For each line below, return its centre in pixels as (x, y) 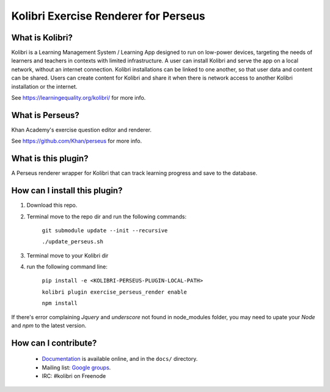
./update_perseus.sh (73, 242)
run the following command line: (67, 267)
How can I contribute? (54, 343)
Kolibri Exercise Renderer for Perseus (108, 16)
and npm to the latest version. (49, 326)
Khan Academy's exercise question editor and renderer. (82, 130)
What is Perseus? (45, 115)
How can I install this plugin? (67, 190)
